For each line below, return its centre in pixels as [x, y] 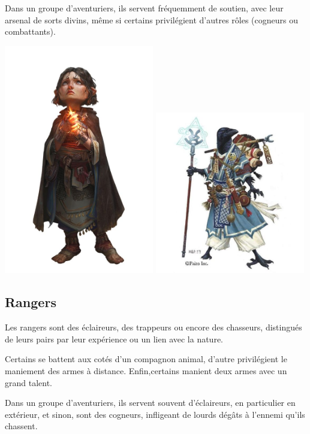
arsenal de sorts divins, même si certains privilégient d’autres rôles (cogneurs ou [151, 19]
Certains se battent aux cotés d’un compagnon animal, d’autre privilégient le [146, 359]
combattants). [30, 31]
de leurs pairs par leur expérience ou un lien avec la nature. [114, 339]
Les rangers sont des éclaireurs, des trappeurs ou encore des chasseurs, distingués [154, 327]
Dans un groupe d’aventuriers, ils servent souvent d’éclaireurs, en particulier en [150, 403]
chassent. [21, 426]
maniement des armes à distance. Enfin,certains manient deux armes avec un [146, 370]
